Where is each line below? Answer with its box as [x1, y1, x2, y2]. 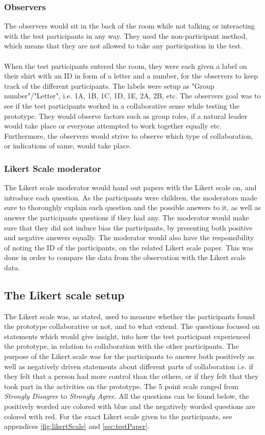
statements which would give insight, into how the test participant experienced [4, 330, 251, 341]
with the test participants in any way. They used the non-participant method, [4, 30, 248, 41]
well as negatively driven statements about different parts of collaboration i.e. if [4, 361, 253, 371]
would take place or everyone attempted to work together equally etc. [4, 120, 222, 131]
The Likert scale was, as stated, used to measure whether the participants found [4, 311, 255, 321]
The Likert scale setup [4, 287, 125, 302]
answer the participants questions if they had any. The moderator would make [4, 212, 249, 222]
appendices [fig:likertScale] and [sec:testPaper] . [4, 421, 150, 431]
